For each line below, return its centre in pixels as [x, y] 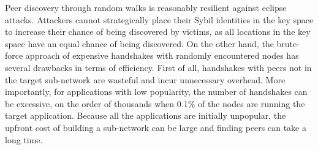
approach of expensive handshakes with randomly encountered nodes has [162, 55]
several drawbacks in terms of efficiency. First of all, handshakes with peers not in [158, 67]
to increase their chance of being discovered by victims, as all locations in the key [158, 32]
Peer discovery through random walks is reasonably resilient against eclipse [146, 7]
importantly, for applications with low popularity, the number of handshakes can [156, 92]
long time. [24, 139]
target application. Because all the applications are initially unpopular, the [146, 115]
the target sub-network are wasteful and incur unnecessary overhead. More [145, 79]
